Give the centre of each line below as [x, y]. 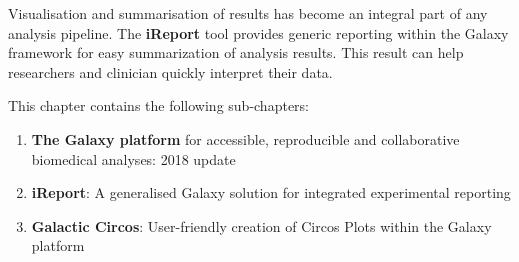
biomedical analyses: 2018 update [133, 158]
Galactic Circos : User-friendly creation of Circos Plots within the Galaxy [261, 225]
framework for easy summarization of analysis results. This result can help [236, 52]
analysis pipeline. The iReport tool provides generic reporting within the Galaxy [258, 32]
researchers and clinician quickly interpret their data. [170, 71]
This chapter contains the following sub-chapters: [158, 105]
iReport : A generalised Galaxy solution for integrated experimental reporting [271, 192]
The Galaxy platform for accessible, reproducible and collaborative [245, 138]
